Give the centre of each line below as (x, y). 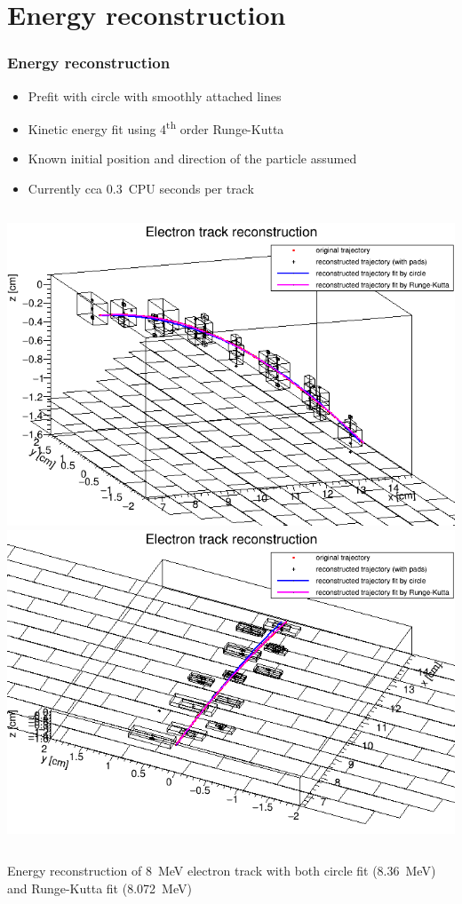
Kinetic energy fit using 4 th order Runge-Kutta (156, 127)
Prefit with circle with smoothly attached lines (155, 95)
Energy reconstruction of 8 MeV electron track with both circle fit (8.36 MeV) (222, 871)
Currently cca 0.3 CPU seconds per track (141, 189)
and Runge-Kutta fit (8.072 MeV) (100, 888)
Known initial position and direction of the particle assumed (192, 159)
